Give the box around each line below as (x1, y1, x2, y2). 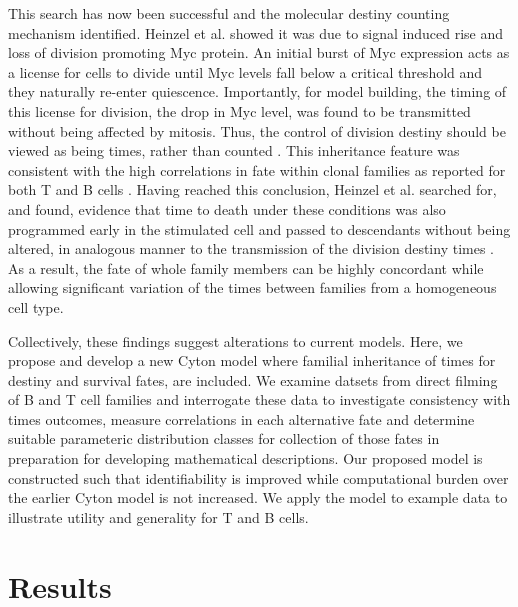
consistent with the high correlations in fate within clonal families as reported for (8, 159, 506, 180)
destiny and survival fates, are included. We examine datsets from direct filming (8, 369, 498, 390)
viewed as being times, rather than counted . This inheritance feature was (8, 140, 460, 161)
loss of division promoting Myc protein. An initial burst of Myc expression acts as (8, 42, 510, 63)
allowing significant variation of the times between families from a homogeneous (8, 277, 497, 298)
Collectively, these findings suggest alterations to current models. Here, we (8, 330, 463, 351)
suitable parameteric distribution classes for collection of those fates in (8, 428, 440, 449)
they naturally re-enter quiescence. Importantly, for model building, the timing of (8, 81, 507, 102)
